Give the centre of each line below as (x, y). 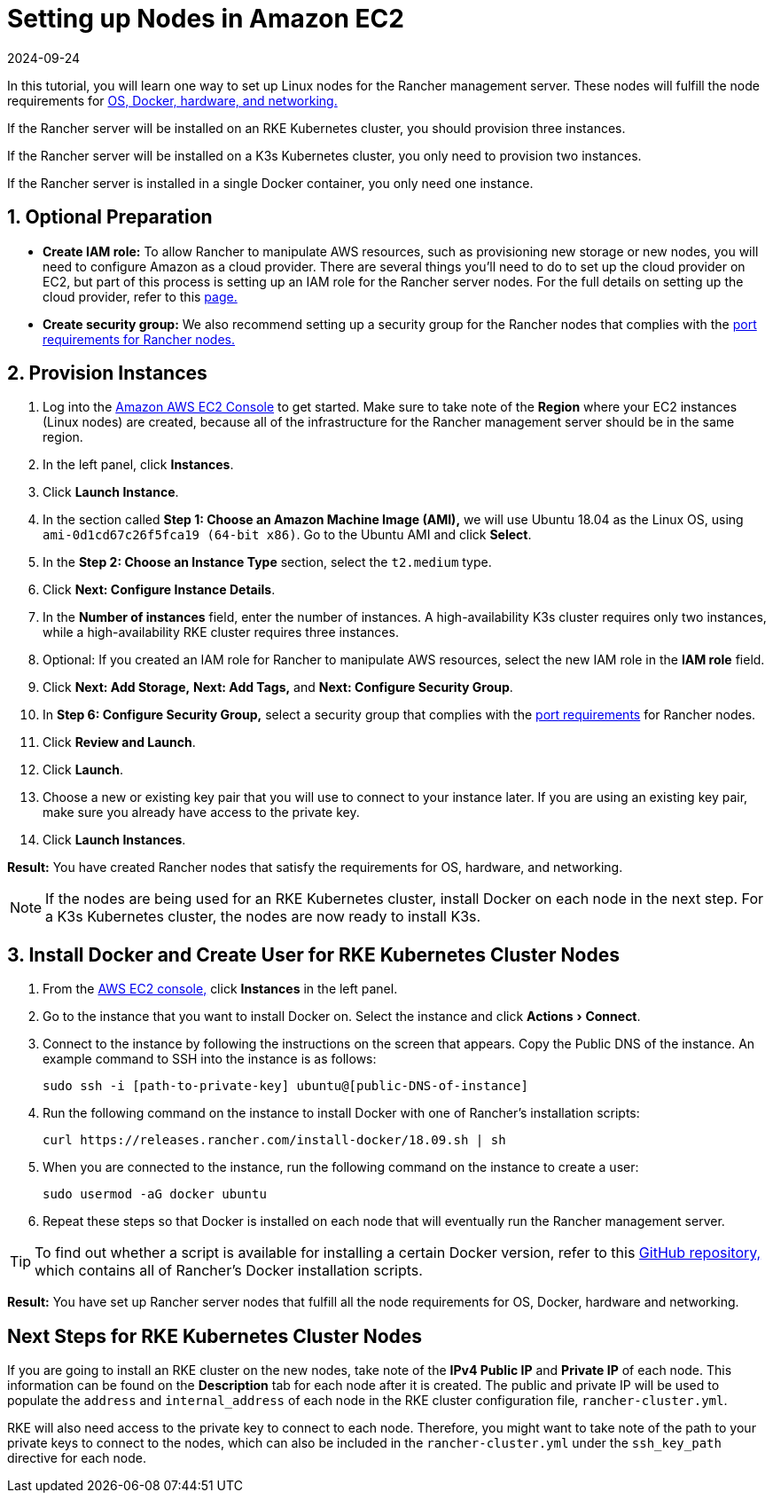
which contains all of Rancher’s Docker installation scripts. (229, 1271)
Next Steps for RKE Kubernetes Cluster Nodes (215, 1336)
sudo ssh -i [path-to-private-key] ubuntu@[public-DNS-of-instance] (285, 1086)
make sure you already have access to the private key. (201, 813)
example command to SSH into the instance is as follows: (210, 1059)
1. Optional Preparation (110, 217)
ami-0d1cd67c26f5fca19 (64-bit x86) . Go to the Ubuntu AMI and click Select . (287, 535)
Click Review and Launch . (119, 742)
